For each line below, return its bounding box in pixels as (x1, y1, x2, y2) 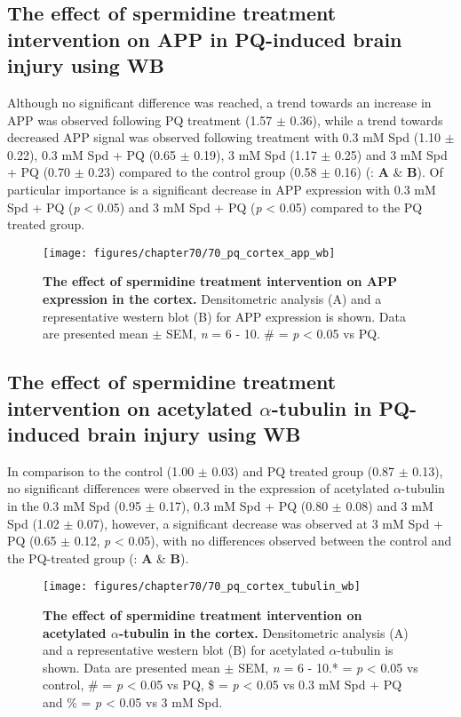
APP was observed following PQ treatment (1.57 (7, 110, 273, 129)
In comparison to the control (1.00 (7, 461, 195, 480)
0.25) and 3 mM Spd (334, 145, 448, 163)
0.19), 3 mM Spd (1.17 (194, 145, 317, 163)
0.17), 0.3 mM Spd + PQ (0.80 (159, 496, 329, 514)
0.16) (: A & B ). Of (334, 163, 443, 181)
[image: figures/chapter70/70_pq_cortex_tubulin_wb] (43, 580, 361, 594)
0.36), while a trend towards (290, 110, 443, 129)
